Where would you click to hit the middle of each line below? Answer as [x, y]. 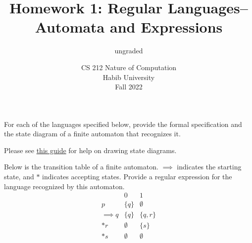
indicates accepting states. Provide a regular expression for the [137, 177]
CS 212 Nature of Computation [129, 67]
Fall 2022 [129, 87]
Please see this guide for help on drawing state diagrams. [90, 150]
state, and [19, 177]
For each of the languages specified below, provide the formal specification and [123, 124]
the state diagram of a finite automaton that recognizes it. [92, 134]
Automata [70, 27]
